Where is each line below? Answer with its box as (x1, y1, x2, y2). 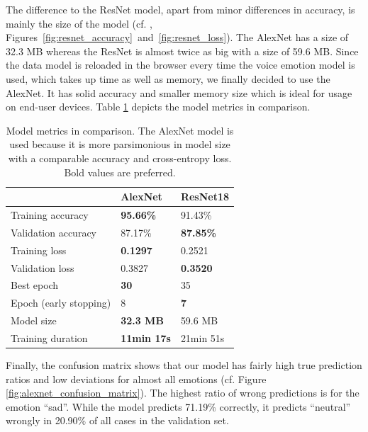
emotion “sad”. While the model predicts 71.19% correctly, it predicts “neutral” (6, 399, 351, 414)
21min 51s (180, 330, 225, 345)
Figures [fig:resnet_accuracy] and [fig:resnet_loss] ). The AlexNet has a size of (6, 30, 349, 45)
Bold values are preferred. (64, 164, 176, 179)
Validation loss (11, 260, 74, 275)
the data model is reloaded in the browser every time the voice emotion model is (6, 57, 355, 72)
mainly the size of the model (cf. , (6, 16, 152, 30)
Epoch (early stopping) (11, 295, 111, 310)
